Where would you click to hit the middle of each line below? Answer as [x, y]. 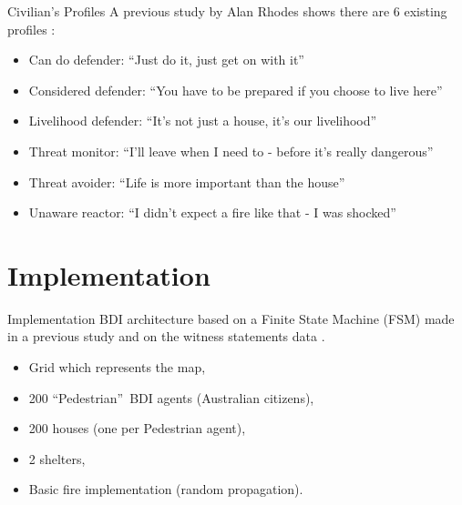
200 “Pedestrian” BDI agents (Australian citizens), [171, 397]
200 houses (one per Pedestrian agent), [137, 428]
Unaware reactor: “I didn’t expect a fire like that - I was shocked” [212, 212]
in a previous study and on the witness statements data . [166, 336]
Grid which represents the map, [117, 367]
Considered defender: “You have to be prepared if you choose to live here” [236, 90]
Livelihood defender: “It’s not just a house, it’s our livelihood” [203, 121]
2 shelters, [57, 458]
